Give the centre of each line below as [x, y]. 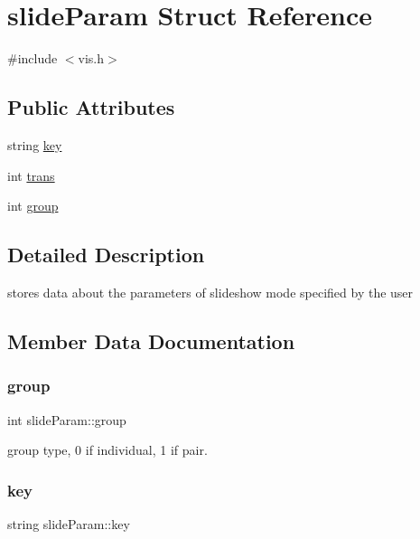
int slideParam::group [67, 419]
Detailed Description [106, 255]
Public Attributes [91, 107]
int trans [31, 175]
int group [33, 206]
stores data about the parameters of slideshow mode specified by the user [210, 292]
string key [35, 144]
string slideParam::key [69, 523]
